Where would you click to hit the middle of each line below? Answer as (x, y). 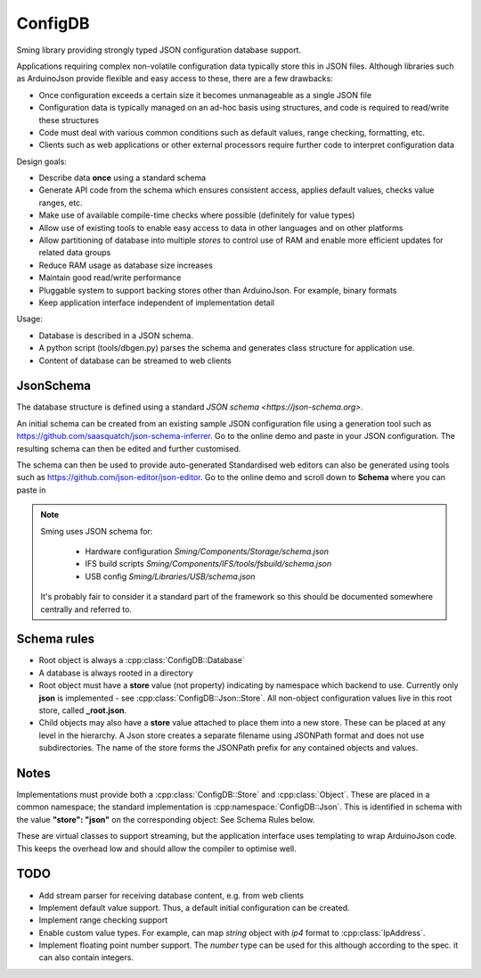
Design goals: (41, 162)
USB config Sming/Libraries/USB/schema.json (170, 576)
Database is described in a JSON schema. (116, 336)
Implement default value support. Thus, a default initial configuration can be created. (194, 908)
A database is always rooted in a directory (116, 673)
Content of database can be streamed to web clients (135, 361)
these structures (69, 120)
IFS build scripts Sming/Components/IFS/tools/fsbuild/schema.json (208, 564)
